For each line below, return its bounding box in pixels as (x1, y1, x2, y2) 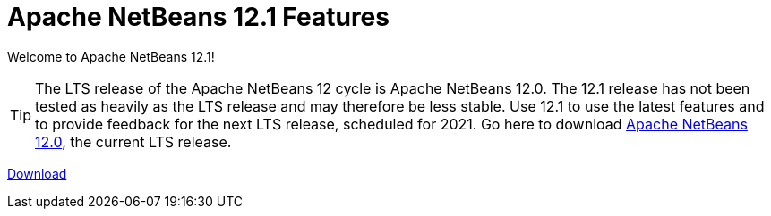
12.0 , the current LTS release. (35, 132, 232, 151)
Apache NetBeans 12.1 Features (7, 2, 390, 32)
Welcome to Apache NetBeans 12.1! (7, 48, 215, 64)
